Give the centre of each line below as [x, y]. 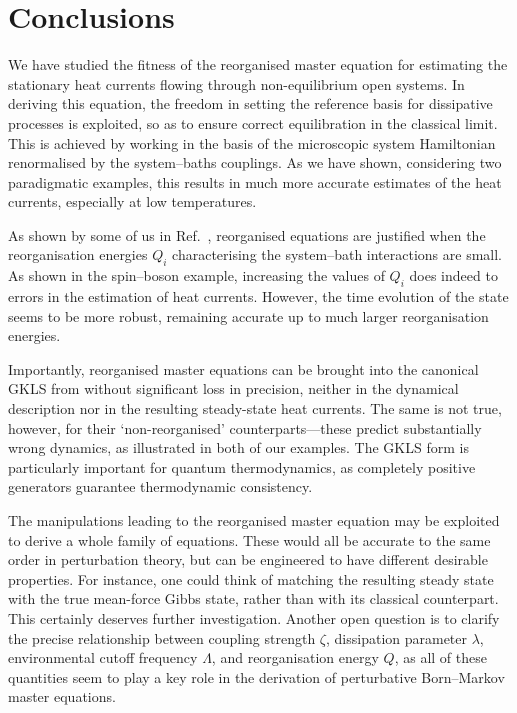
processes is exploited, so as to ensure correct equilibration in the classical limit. [253, 122]
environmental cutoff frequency [103, 657]
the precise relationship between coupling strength [162, 637]
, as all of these [440, 657]
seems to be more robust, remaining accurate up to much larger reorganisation [248, 315]
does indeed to [453, 275]
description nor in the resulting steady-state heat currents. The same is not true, [255, 408]
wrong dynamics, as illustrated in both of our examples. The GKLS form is [238, 447]
